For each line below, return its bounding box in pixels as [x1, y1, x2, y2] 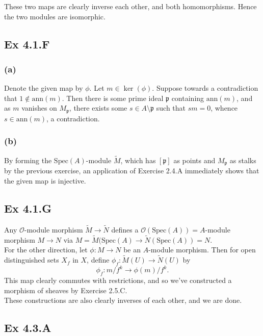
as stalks [229, 154, 256, 165]
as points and [173, 154, 216, 165]
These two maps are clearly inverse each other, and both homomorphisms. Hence [4, 1, 257, 11]
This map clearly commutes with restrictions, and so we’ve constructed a [4, 275, 232, 286]
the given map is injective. [4, 175, 86, 186]
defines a [111, 224, 139, 235]
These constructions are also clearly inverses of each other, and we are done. [4, 295, 242, 305]
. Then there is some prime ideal [62, 92, 164, 103]
